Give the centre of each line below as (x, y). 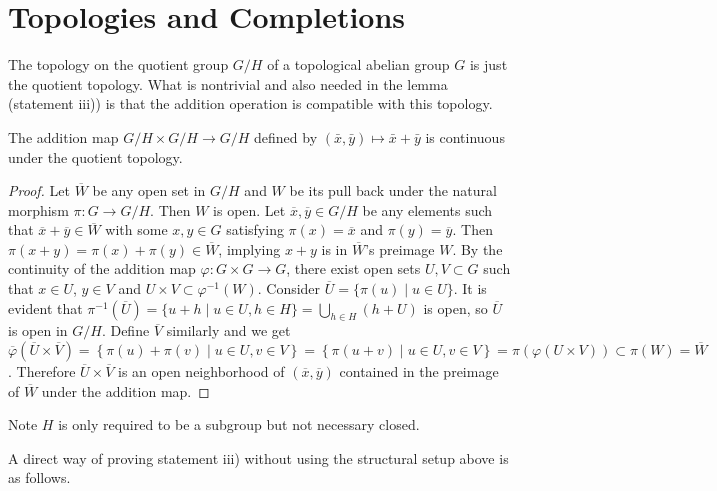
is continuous (465, 136)
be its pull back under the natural (393, 190)
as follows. (39, 477)
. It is (470, 288)
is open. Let (249, 209)
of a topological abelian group (358, 64)
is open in (38, 330)
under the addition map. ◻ (125, 390)
